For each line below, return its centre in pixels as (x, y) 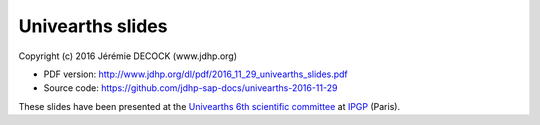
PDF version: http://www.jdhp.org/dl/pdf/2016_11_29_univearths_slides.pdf (196, 74)
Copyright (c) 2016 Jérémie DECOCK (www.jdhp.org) (128, 56)
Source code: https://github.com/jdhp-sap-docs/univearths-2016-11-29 (190, 88)
